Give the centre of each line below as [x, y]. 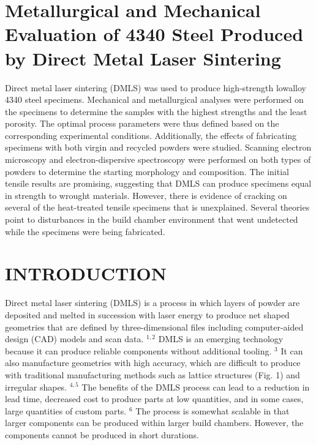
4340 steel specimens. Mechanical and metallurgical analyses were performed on [154, 99]
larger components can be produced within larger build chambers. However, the [154, 423]
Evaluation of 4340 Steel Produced [154, 34]
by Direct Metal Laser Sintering [143, 58]
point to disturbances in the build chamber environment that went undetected [152, 219]
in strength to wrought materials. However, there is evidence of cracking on [146, 195]
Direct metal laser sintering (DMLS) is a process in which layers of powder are [152, 303]
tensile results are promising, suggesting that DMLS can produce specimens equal [158, 183]
